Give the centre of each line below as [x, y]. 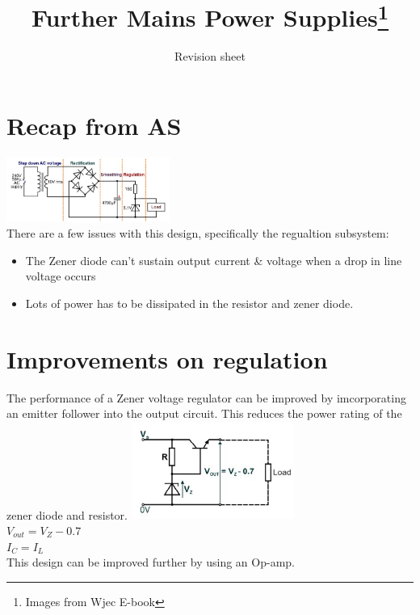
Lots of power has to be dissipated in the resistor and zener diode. [189, 303]
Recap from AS [94, 126]
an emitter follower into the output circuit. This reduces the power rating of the [204, 413]
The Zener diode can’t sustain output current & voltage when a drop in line [214, 260]
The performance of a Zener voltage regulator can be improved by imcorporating [206, 397]
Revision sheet [210, 56]
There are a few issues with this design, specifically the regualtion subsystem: [198, 233]
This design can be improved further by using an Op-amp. [151, 562]
